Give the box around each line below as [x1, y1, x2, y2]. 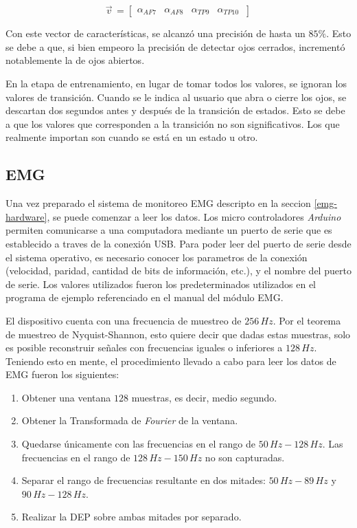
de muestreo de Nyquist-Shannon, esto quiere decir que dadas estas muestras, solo [5, 327, 351, 341]
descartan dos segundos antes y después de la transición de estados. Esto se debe [5, 103, 345, 118]
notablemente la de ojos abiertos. [5, 53, 145, 67]
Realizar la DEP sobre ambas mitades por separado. [21, 509, 242, 524]
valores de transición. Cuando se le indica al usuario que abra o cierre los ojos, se [5, 89, 347, 104]
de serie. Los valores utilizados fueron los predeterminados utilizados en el [5, 276, 316, 291]
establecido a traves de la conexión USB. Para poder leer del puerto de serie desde [5, 236, 352, 250]
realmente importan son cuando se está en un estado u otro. [5, 130, 258, 144]
